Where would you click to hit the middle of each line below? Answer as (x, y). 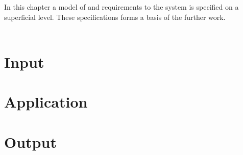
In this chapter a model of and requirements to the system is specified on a (121, 7)
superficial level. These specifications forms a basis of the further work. (115, 17)
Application (46, 102)
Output (30, 141)
